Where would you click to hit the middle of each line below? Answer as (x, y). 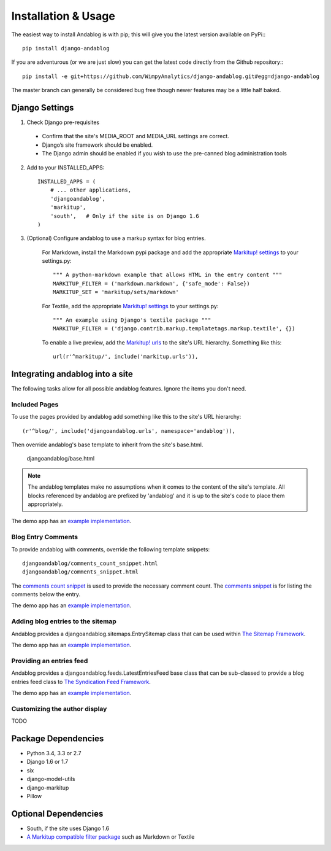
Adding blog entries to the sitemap (64, 621)
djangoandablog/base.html (61, 459)
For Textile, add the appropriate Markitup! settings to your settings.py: (130, 306)
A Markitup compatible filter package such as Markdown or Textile (111, 837)
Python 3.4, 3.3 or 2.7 (54, 753)
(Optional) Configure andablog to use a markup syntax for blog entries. (116, 238)
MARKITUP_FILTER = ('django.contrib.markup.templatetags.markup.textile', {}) (174, 329)
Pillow (34, 796)
